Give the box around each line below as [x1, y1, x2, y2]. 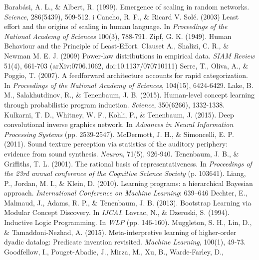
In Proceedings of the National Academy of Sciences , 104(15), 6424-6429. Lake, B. [4, 79, 254, 90]
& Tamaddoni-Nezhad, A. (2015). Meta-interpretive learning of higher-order [4, 226, 237, 237]
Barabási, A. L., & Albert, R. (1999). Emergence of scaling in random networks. [4, 1, 250, 11]
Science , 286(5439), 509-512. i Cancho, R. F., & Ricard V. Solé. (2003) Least [4, 11, 239, 21]
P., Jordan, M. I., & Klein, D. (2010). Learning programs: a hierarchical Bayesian [4, 177, 253, 188]
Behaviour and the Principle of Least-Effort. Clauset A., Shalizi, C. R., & [4, 40, 229, 51]
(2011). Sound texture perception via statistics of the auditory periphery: [4, 138, 228, 149]
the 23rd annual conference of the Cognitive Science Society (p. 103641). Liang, [4, 168, 246, 178]
